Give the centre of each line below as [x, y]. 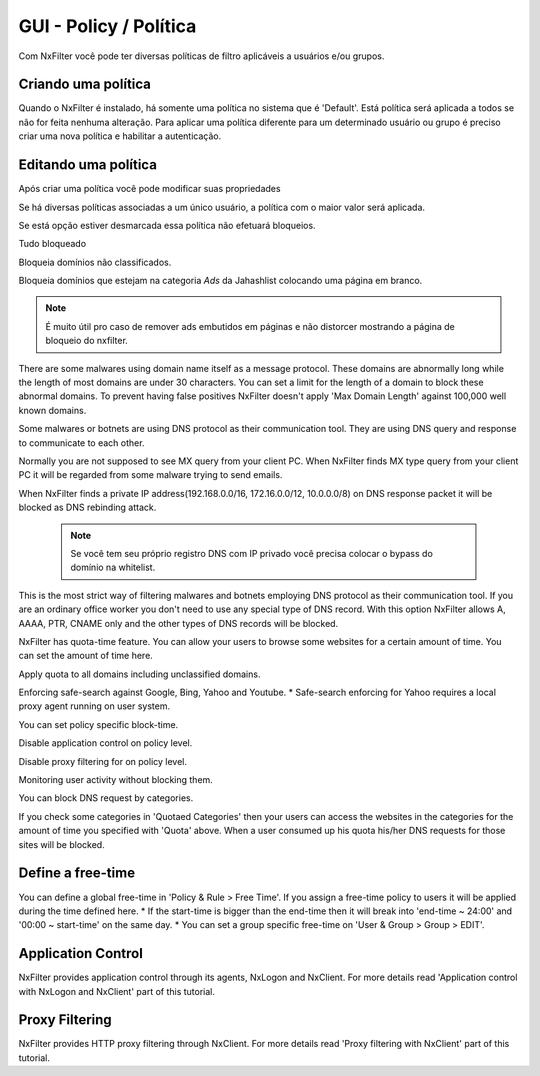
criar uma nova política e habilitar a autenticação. [120, 136]
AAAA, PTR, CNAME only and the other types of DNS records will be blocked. [178, 623]
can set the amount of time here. [86, 656]
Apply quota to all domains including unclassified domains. [139, 674]
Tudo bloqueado [52, 244]
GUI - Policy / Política [107, 26]
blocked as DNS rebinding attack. [87, 507]
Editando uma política [87, 165]
